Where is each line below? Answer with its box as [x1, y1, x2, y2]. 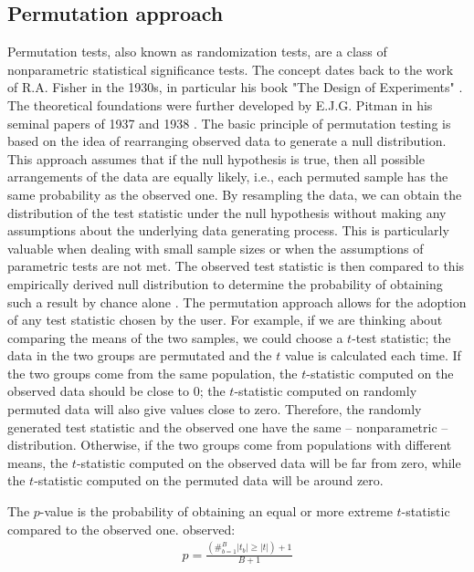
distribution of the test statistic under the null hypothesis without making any [7, 203, 447, 222]
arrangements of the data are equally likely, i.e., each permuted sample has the [7, 167, 448, 186]
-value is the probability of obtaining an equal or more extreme [39, 502, 393, 521]
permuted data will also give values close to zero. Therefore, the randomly [7, 400, 422, 419]
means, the [7, 452, 68, 472]
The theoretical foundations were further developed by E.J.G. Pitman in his [7, 95, 433, 114]
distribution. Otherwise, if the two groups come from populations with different [7, 435, 452, 454]
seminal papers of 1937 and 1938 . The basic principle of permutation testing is [7, 113, 451, 132]
